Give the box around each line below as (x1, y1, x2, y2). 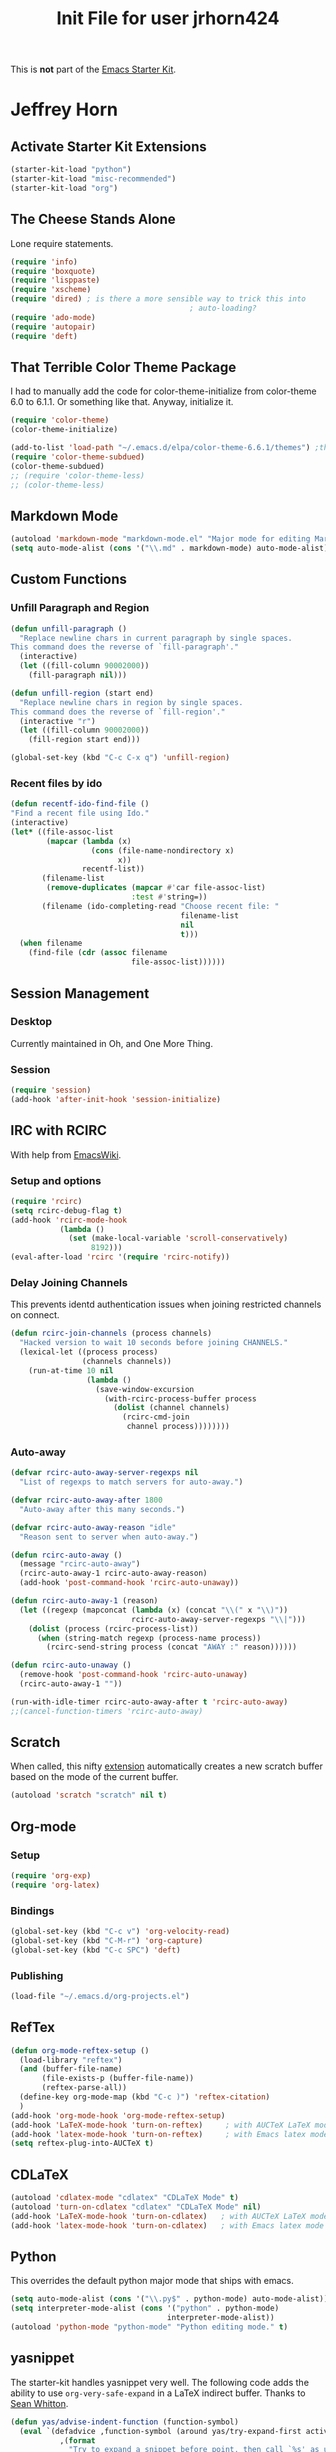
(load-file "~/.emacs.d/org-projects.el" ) (10, 1992, 190, 2002)
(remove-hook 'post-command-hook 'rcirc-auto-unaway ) (19, 1670, 248, 1680)
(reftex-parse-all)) (41, 2083, 128, 2093)
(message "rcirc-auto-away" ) (19, 1559, 141, 1569)
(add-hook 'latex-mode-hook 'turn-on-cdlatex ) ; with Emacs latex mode (10, 2220, 325, 2231)
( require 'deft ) (10, 331, 78, 341)
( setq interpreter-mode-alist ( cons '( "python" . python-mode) (10, 2303, 280, 2314)
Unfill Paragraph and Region (10, 601, 150, 615)
